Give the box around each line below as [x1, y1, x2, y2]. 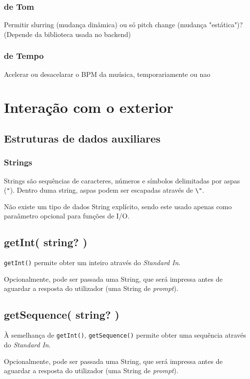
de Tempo [4, 50, 44, 62]
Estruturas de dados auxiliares [4, 130, 161, 145]
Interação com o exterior [4, 97, 173, 117]
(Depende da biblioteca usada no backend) [4, 29, 131, 39]
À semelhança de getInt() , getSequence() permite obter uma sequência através [4, 330, 246, 340]
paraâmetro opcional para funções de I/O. [4, 211, 130, 221]
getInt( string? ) [4, 235, 88, 250]
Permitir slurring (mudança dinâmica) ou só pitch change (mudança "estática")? [4, 19, 243, 30]
